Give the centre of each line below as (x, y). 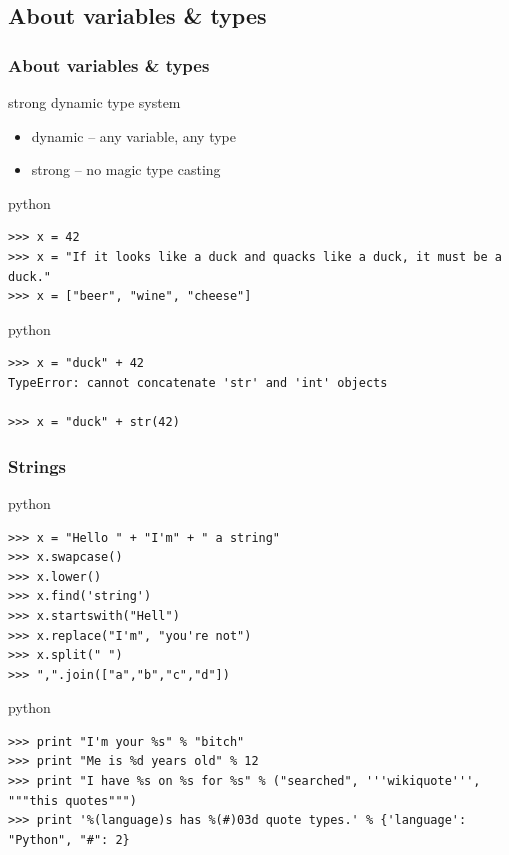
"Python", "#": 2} (69, 839)
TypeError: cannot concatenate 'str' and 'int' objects (198, 382)
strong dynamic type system (94, 102)
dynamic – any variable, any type (134, 135)
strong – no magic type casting (126, 169)
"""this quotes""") (72, 800)
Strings (37, 465)
